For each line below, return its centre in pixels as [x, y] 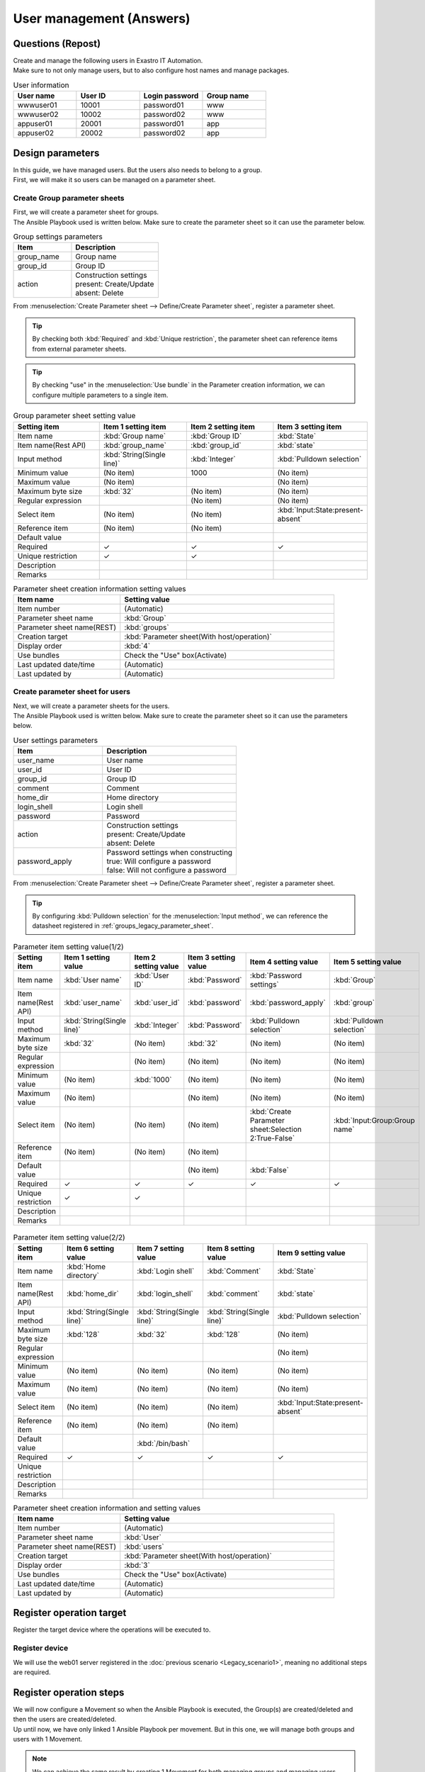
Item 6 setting [90, 1248]
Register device [41, 1648]
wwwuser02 [38, 115]
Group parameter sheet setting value [74, 416]
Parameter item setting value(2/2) [69, 1238]
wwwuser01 [37, 105]
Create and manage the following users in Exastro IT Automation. [108, 61]
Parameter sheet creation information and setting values [107, 1508]
